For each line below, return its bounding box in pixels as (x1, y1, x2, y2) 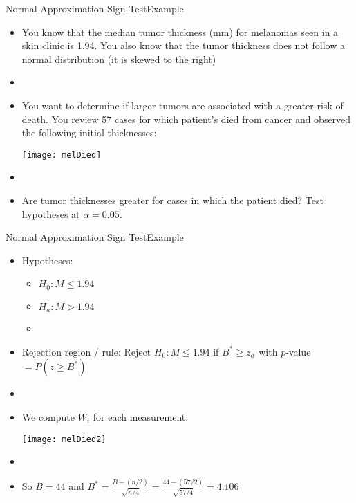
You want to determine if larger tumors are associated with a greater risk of (21, 98, 344, 112)
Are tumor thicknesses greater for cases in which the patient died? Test (21, 193, 324, 207)
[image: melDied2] (21, 434, 106, 444)
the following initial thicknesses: (21, 125, 157, 140)
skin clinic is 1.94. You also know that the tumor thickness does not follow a (21, 38, 345, 53)
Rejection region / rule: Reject (21, 344, 151, 358)
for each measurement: (93, 410, 189, 424)
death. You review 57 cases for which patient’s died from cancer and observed (21, 111, 351, 126)
